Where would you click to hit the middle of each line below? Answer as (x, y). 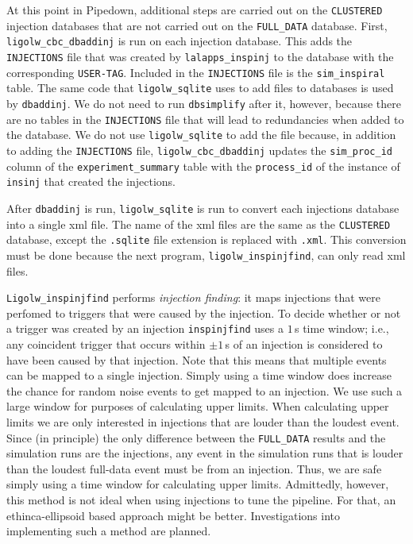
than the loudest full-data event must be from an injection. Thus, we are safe (194, 468)
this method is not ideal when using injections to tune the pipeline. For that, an (201, 500)
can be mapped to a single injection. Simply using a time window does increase (199, 375)
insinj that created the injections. (91, 181)
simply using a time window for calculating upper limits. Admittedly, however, (198, 484)
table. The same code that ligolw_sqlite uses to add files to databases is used (200, 88)
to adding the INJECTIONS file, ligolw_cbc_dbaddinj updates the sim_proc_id (199, 150)
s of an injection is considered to (304, 344)
